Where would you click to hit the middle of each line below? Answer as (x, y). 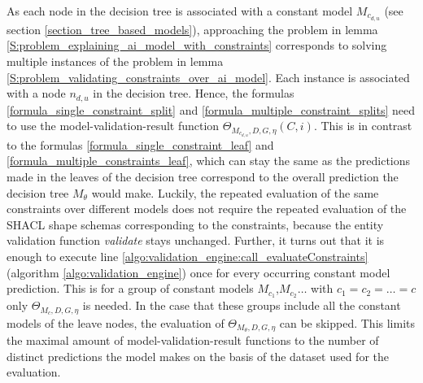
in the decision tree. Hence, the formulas (194, 93)
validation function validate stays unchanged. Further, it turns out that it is (196, 240)
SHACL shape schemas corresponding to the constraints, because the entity (195, 224)
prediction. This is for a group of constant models (130, 288)
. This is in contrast (363, 126)
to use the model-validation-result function (113, 126)
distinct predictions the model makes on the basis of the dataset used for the (198, 356)
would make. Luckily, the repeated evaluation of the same (235, 192)
